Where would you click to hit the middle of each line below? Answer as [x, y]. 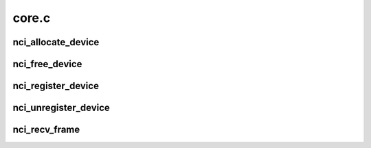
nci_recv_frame [46, 130]
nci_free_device [47, 64]
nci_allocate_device [56, 42]
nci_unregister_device [61, 108]
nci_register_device [56, 86]
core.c [32, 18]
